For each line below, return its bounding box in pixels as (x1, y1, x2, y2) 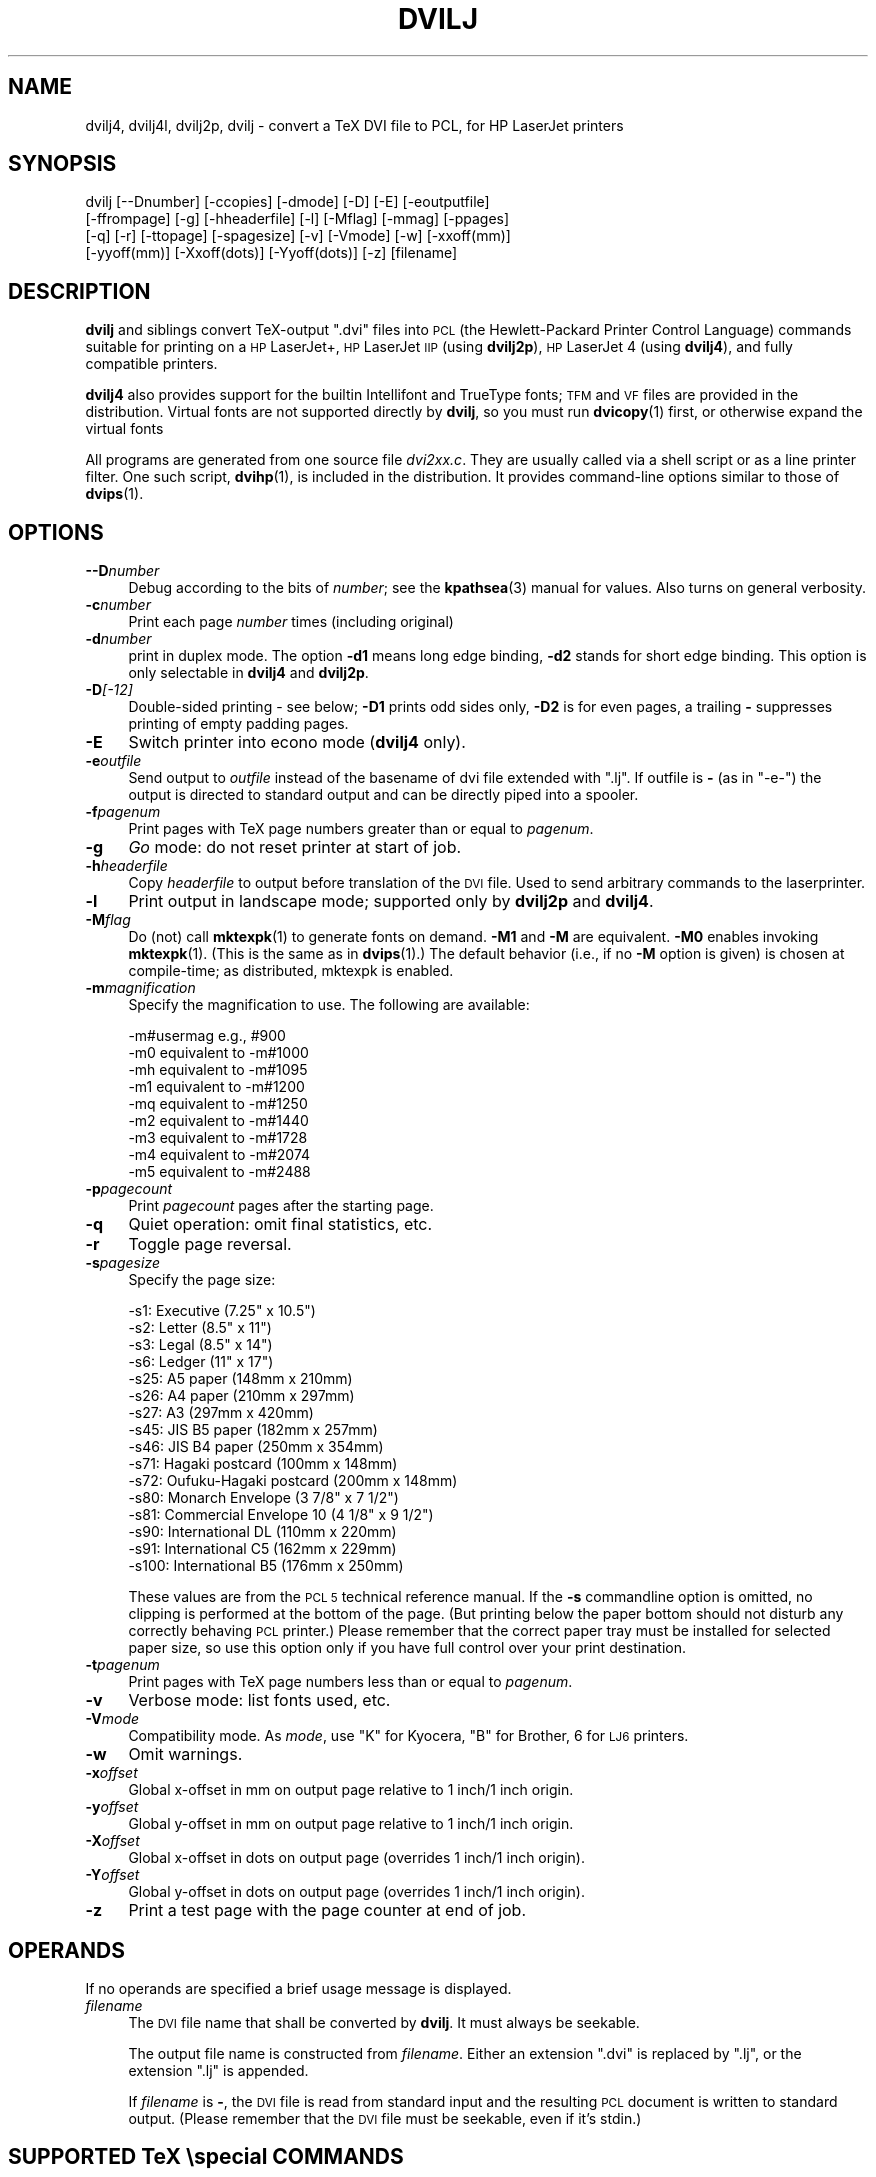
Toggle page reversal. (128, 1234, 292, 1255)
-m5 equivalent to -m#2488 (128, 1163, 311, 1181)
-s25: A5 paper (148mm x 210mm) (128, 1370, 353, 1388)
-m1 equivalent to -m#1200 (128, 1078, 305, 1096)
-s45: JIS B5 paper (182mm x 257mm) (128, 1421, 378, 1439)
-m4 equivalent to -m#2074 (128, 1146, 311, 1164)
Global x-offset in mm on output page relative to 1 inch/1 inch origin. (128, 1781, 574, 1799)
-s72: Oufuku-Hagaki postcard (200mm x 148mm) (128, 1472, 458, 1490)
